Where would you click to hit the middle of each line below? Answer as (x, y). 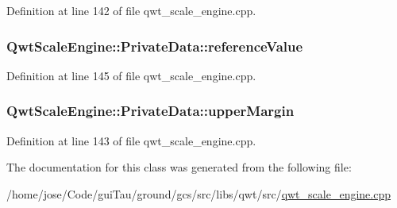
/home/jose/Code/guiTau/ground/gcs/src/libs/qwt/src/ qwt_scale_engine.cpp (198, 193)
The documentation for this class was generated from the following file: (179, 167)
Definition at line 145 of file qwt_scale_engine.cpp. (131, 75)
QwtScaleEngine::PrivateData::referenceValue (155, 46)
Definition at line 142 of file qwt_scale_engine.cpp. (131, 10)
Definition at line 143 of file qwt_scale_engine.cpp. (131, 140)
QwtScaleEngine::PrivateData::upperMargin (150, 111)
